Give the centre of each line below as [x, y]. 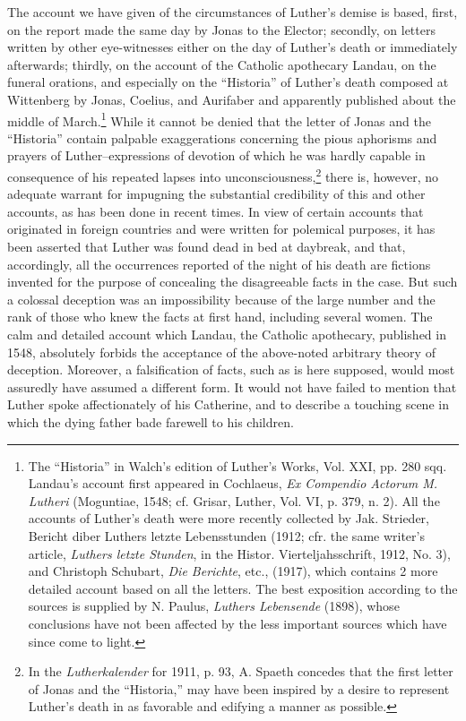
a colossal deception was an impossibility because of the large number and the [221, 299]
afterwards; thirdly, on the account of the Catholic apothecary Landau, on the [222, 64]
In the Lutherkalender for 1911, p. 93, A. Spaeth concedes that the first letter [241, 671]
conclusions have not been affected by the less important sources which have [237, 623]
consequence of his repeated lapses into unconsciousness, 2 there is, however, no [223, 175]
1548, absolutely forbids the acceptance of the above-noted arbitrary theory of [221, 352]
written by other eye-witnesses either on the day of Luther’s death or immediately [233, 47]
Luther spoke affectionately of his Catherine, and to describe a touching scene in [228, 404]
